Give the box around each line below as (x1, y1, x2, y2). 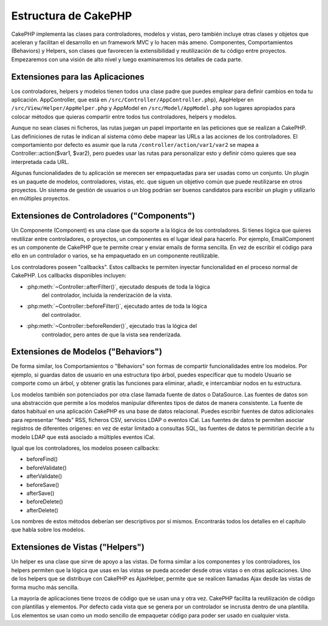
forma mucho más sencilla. (11, 583, 79, 591)
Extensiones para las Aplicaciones (11, 72, 145, 82)
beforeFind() (26, 455, 58, 463)
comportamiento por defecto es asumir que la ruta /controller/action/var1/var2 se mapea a (11, 141, 259, 148)
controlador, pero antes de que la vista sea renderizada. (41, 331, 182, 338)
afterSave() (26, 489, 55, 497)
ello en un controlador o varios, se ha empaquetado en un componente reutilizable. (11, 252, 220, 259)
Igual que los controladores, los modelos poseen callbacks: (11, 444, 160, 452)
